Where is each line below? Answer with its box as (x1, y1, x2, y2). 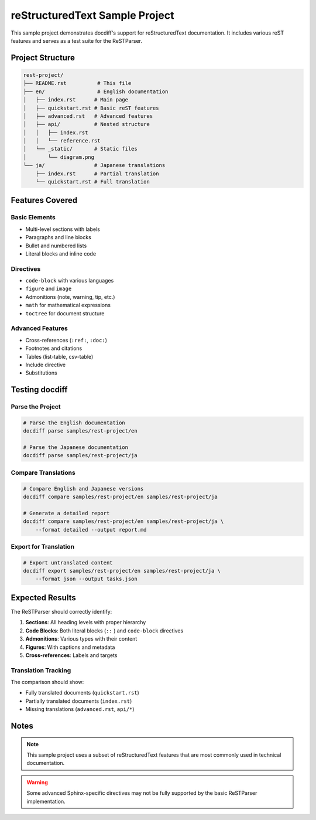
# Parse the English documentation (23, 419, 125, 426)
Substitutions (25, 369, 58, 376)
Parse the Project (11, 403, 61, 411)
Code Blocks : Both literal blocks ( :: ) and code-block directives (25, 627, 184, 634)
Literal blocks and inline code (25, 250, 97, 257)
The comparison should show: (11, 679, 84, 686)
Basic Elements (11, 213, 56, 222)
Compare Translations (11, 468, 75, 477)
